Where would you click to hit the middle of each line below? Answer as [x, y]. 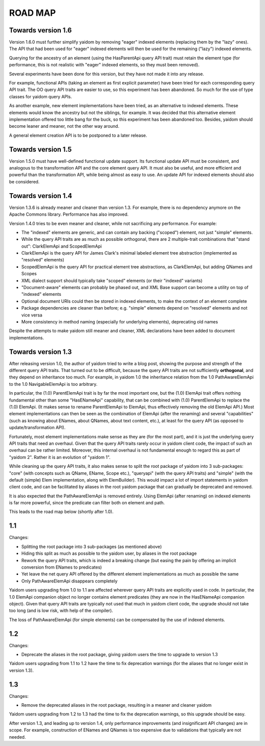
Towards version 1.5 [40, 149]
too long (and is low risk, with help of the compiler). [61, 611]
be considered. [24, 181]
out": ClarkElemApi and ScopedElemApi [62, 246]
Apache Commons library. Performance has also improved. [69, 214]
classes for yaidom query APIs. [40, 96]
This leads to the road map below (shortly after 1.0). [61, 512]
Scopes [29, 274]
